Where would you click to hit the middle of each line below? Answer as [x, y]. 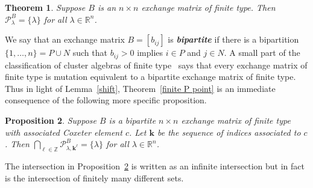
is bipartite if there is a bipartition [233, 39]
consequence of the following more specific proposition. [106, 100]
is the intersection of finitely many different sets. [94, 177]
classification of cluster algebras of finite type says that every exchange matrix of [156, 65]
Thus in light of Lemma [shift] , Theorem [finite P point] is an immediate [140, 88]
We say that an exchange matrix [65, 39]
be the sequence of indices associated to [229, 132]
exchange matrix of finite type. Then [208, 7]
